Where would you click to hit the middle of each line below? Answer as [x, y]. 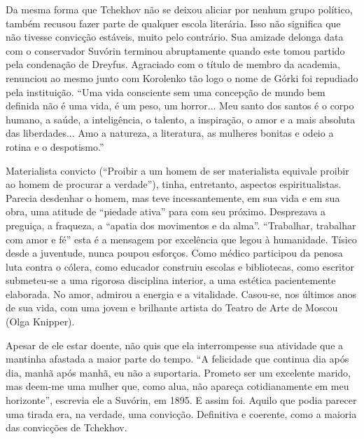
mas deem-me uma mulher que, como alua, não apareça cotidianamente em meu [177, 386]
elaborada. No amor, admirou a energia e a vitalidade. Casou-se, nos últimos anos [181, 293]
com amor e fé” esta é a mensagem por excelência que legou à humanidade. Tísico [181, 239]
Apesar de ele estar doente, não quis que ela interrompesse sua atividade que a [175, 345]
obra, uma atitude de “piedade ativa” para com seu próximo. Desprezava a [166, 211]
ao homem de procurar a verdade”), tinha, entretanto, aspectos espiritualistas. [174, 184]
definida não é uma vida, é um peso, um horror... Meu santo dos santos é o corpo [180, 106]
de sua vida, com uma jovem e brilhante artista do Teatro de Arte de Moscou [172, 308]
